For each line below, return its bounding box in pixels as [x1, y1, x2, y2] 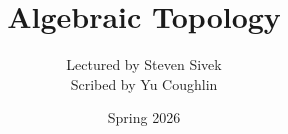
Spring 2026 [107, 107, 181, 128]
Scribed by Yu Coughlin [70, 73, 218, 94]
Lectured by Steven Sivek [66, 54, 222, 75]
